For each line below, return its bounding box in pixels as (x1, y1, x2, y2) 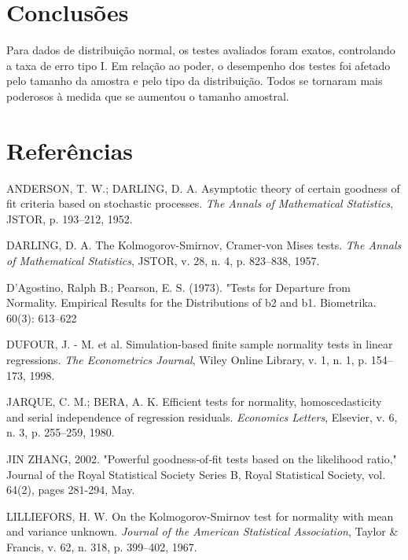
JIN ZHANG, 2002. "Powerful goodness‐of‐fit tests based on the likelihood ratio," (6, 450, 397, 466)
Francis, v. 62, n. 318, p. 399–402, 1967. (6, 538, 197, 554)
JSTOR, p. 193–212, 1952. (6, 210, 133, 227)
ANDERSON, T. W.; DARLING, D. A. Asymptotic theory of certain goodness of (6, 179, 400, 196)
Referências (6, 134, 134, 166)
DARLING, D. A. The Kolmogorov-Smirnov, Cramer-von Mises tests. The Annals (6, 237, 402, 253)
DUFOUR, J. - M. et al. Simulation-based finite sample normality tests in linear (6, 336, 393, 352)
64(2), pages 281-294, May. (6, 481, 135, 498)
